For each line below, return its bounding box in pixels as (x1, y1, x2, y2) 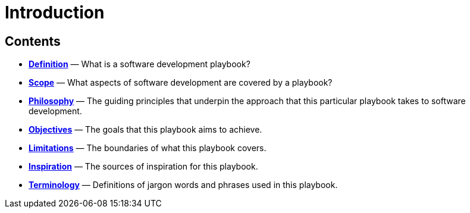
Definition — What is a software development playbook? (29, 59, 250, 70)
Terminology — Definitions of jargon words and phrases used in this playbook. (29, 180, 338, 190)
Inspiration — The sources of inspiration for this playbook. (29, 161, 258, 172)
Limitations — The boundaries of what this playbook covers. (29, 143, 267, 154)
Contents (5, 33, 61, 49)
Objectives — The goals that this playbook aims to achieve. (29, 124, 262, 135)
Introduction (5, 2, 105, 23)
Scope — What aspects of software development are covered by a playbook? (29, 77, 333, 88)
